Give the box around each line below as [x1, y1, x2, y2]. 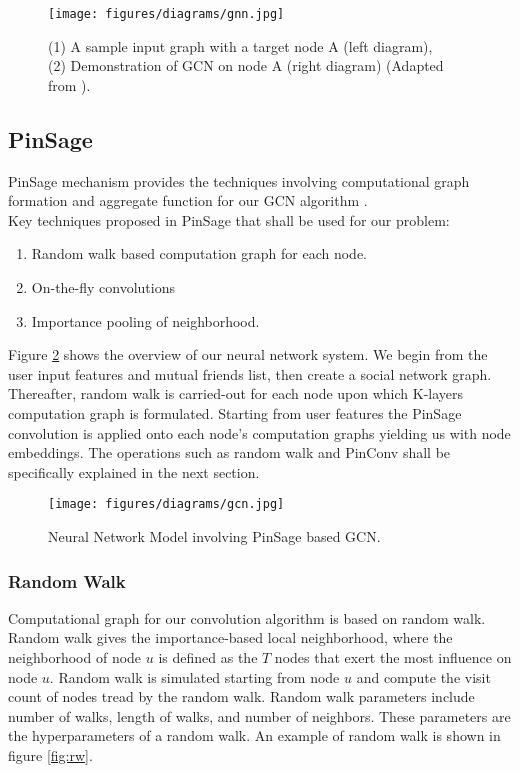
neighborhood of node [8, 647, 142, 668]
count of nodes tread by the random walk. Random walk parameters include [8, 686, 475, 707]
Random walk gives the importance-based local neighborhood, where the [8, 627, 453, 648]
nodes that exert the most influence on [274, 647, 512, 668]
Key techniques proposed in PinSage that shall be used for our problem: [8, 209, 450, 230]
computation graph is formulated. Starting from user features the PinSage [8, 402, 462, 423]
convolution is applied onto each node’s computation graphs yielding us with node [8, 422, 511, 443]
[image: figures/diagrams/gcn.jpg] [48, 497, 285, 512]
